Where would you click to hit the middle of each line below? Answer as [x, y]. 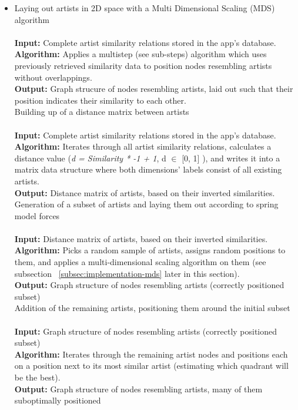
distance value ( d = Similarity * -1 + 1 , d [90, 158]
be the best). [37, 377]
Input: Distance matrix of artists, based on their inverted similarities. [141, 238]
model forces [37, 215]
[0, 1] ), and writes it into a [231, 158]
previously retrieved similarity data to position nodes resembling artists [143, 65]
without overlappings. [53, 77]
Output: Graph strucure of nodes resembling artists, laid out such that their [154, 89]
